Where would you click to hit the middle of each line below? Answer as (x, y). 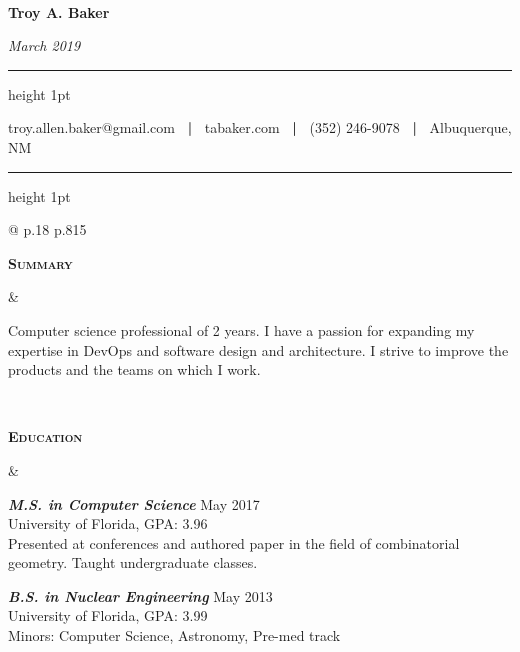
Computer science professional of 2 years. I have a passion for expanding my (241, 329)
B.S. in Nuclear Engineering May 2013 (140, 595)
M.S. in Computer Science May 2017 (134, 503)
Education (45, 436)
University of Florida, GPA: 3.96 (108, 523)
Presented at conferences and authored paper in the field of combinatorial (234, 542)
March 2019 (44, 45)
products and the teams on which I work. (134, 369)
